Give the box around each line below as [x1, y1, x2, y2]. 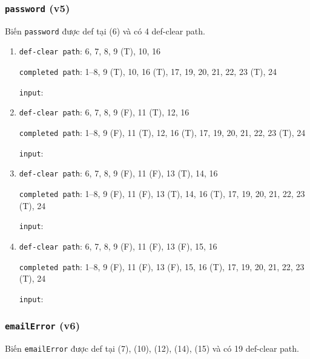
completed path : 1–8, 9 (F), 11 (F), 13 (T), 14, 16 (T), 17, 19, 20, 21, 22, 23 [19, 187, 305, 200]
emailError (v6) [5, 318, 80, 333]
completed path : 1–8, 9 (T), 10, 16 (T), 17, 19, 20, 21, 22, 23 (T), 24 [19, 65, 277, 78]
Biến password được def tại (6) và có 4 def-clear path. [5, 24, 205, 37]
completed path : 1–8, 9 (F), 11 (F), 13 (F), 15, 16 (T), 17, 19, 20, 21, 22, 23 [19, 260, 305, 273]
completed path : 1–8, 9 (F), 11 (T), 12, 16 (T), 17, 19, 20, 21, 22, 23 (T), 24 [19, 126, 306, 139]
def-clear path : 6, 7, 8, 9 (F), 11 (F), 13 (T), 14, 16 [19, 167, 218, 179]
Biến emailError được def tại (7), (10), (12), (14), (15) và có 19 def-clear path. [5, 342, 299, 355]
